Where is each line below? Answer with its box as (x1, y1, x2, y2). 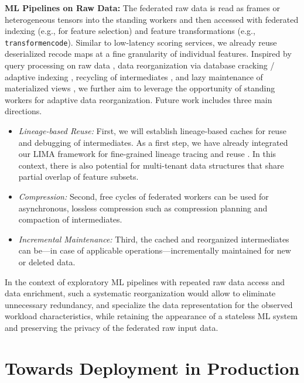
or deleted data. (18, 255, 76, 268)
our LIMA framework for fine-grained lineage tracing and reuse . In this (18, 148, 276, 160)
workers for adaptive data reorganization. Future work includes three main (5, 93, 272, 105)
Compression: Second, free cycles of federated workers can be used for (18, 190, 269, 202)
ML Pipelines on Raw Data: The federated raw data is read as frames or (5, 2, 281, 13)
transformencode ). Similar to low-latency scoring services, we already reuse (5, 36, 277, 48)
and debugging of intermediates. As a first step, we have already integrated (18, 136, 288, 148)
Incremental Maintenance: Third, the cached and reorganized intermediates (18, 232, 289, 245)
